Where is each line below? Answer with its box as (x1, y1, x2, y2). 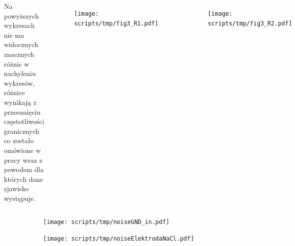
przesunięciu (4, 106, 41, 117)
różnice (4, 87, 25, 98)
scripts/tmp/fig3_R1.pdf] (74, 20, 158, 27)
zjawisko (4, 183, 29, 194)
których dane (4, 173, 43, 184)
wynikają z (4, 97, 37, 107)
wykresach (4, 20, 35, 30)
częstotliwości (4, 116, 45, 126)
